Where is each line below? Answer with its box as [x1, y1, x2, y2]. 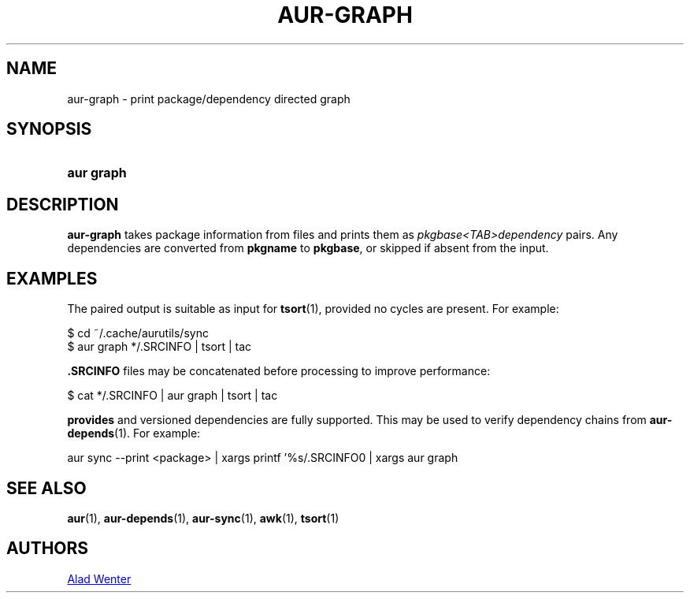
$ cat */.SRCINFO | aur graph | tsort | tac [67, 389, 278, 403]
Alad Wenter [67, 571, 132, 586]
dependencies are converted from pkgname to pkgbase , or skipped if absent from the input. [67, 241, 549, 255]
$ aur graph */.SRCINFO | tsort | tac [67, 340, 252, 354]
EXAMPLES [6, 268, 98, 288]
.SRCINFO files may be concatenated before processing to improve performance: [67, 364, 491, 378]
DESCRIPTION [6, 194, 119, 214]
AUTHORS [6, 538, 89, 559]
